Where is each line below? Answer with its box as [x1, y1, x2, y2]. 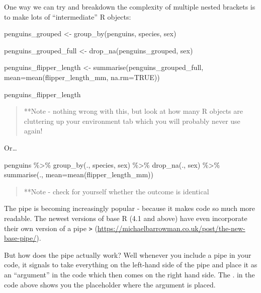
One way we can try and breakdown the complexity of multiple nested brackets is [4, 2, 255, 12]
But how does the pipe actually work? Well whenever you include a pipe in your [4, 249, 251, 260]
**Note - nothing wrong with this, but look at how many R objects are [24, 106, 243, 116]
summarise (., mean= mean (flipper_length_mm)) [4, 169, 154, 180]
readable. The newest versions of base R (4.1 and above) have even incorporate [4, 212, 247, 223]
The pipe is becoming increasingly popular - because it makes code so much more [4, 203, 255, 213]
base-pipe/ [4, 233, 37, 243]
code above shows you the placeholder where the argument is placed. [4, 279, 216, 289]
